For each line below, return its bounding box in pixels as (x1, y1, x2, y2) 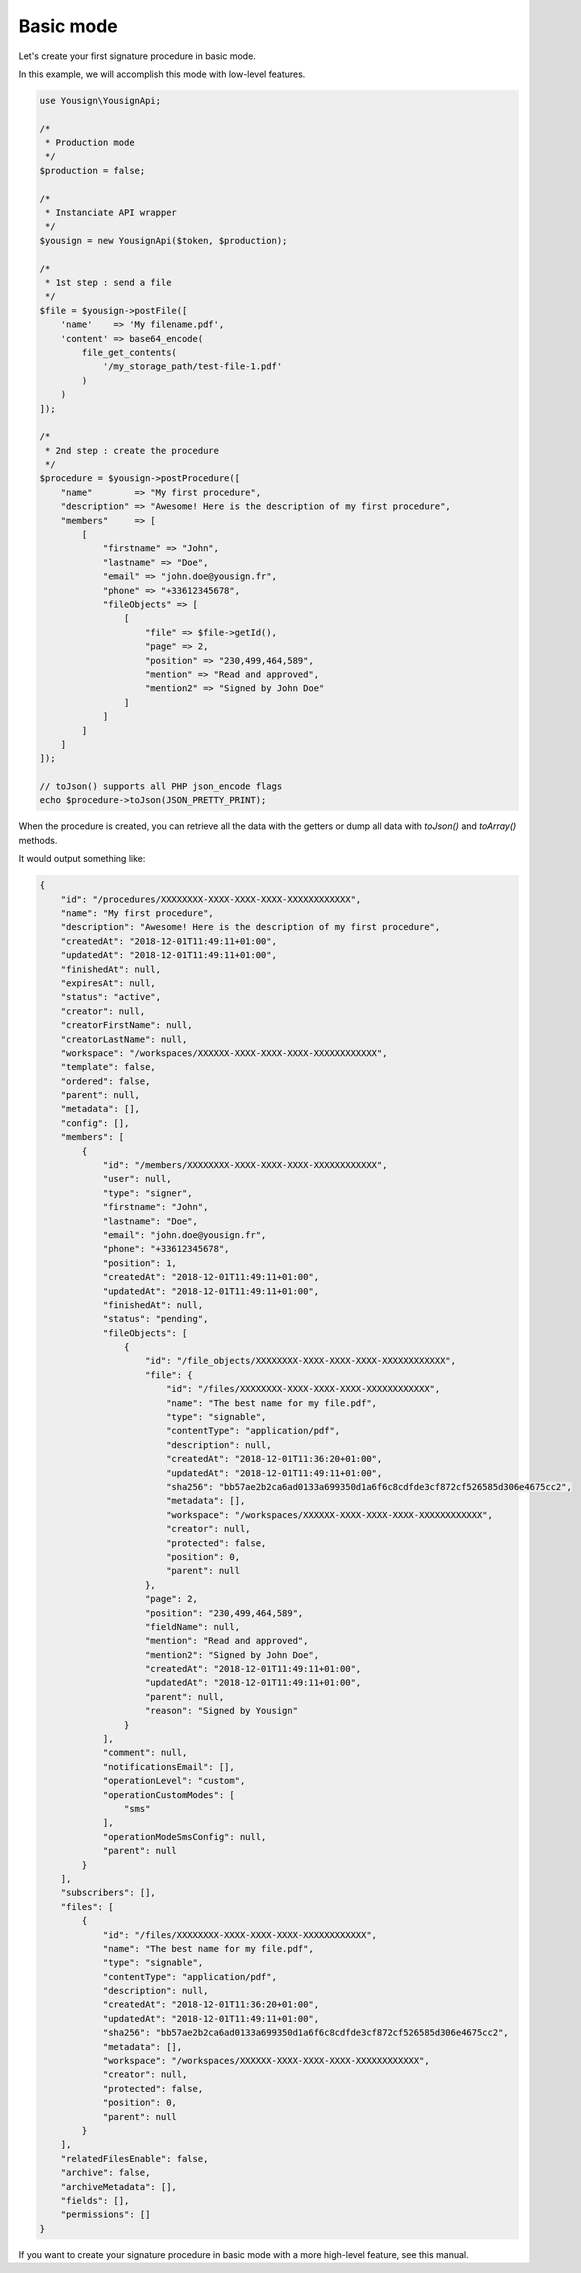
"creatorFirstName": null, (60, 1020, 194, 1031)
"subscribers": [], (60, 1887, 157, 1899)
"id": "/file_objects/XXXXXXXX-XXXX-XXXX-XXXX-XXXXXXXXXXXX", (145, 1355, 457, 1367)
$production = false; (39, 165, 146, 176)
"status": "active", (60, 991, 162, 1003)
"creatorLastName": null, (60, 1033, 188, 1045)
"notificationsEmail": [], (102, 1761, 235, 1772)
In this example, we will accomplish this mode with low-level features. (18, 68, 306, 80)
